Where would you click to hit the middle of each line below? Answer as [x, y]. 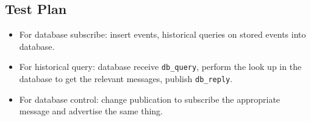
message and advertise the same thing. [91, 111]
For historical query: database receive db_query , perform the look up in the [160, 67]
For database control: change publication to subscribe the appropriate [150, 99]
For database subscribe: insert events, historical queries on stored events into [163, 34]
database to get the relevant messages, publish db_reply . [126, 79]
